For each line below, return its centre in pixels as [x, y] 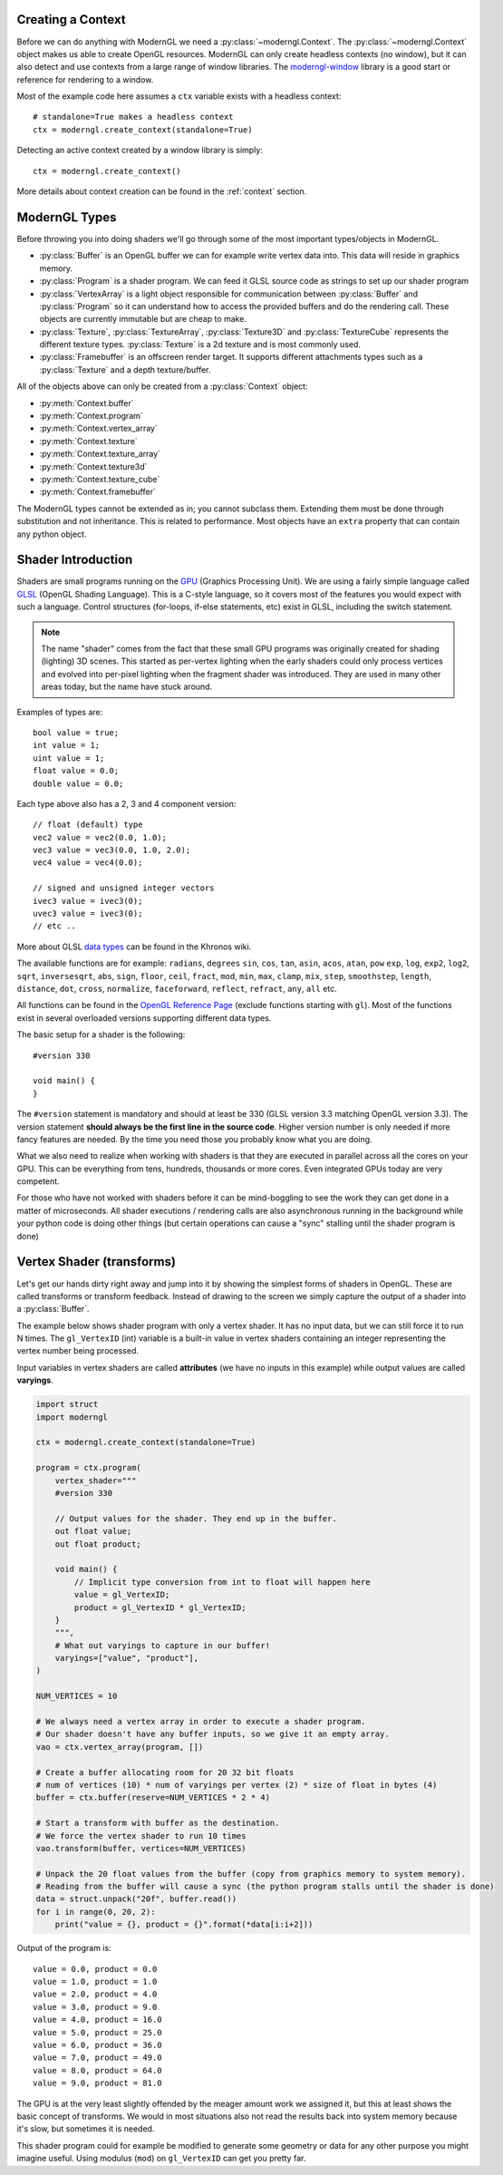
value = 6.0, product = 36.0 [97, 2045]
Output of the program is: [64, 1948]
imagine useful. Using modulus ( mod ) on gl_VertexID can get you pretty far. [161, 2159]
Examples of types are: [60, 712]
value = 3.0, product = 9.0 [95, 2007]
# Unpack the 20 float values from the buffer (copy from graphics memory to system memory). [251, 1874]
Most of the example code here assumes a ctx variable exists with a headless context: [179, 96]
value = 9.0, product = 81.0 [97, 2083]
